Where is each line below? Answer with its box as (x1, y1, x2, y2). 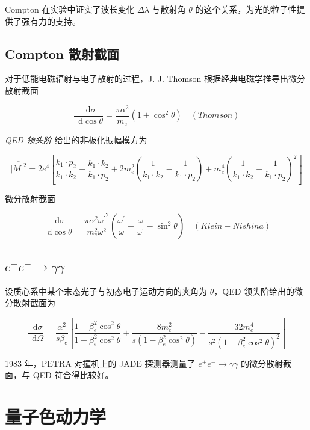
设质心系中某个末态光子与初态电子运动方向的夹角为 (5, 284, 207, 297)
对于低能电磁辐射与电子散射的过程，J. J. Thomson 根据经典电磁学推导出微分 (5, 72, 306, 85)
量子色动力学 (5, 404, 107, 429)
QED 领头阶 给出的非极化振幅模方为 (5, 134, 147, 146)
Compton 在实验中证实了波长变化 (5, 3, 135, 15)
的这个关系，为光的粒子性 (195, 3, 297, 15)
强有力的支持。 (21, 14, 81, 27)
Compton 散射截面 (5, 44, 119, 63)
